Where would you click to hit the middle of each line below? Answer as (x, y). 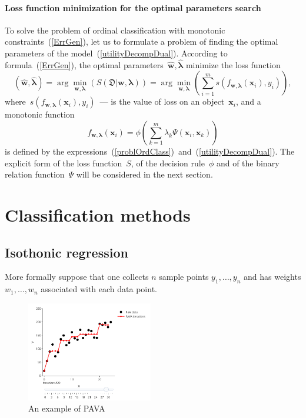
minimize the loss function (233, 64)
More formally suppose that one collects (77, 277)
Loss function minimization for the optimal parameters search (133, 7)
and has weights (272, 277)
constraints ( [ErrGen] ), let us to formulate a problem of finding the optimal (142, 41)
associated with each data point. (99, 289)
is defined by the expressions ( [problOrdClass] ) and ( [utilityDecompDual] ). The (150, 151)
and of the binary (248, 163)
